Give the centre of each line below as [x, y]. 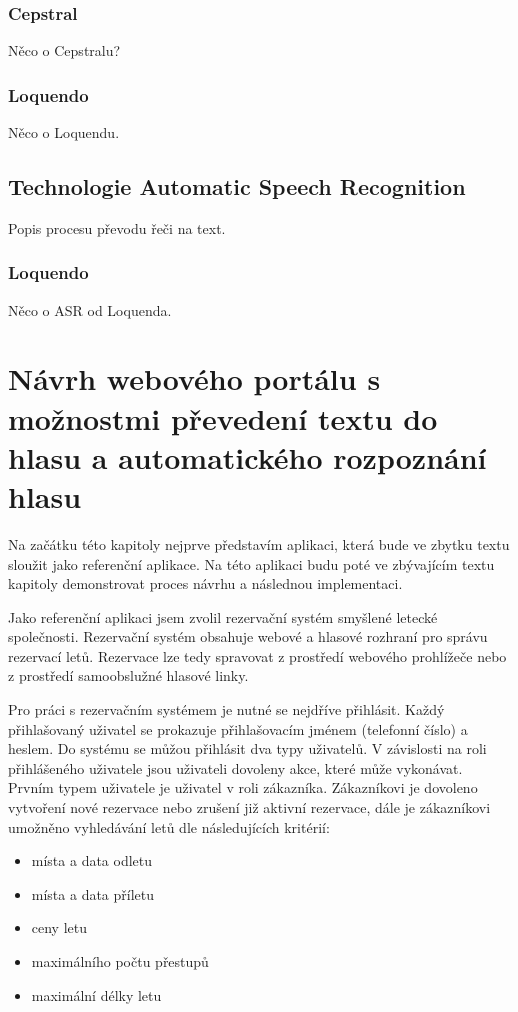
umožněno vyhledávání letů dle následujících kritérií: [169, 826]
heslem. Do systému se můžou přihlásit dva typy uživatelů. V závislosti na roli [247, 748]
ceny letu [59, 927]
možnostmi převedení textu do [223, 417]
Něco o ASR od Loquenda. [90, 309]
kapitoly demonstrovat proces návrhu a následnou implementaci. [205, 583]
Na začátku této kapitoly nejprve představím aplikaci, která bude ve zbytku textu [259, 543]
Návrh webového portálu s [194, 378]
